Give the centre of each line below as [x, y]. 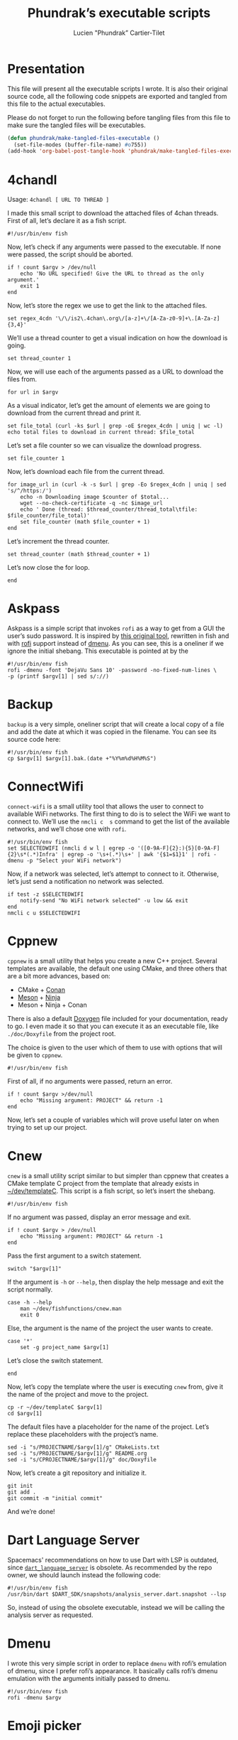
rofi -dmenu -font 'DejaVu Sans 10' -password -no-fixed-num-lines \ [112, 670]
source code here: [34, 740]
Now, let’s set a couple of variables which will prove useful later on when [113, 1120]
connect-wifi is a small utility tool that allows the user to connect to [106, 806]
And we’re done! [31, 1511]
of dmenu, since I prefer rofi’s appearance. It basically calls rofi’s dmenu [113, 1670]
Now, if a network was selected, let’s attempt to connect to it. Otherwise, [113, 874]
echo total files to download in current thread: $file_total [101, 432]
